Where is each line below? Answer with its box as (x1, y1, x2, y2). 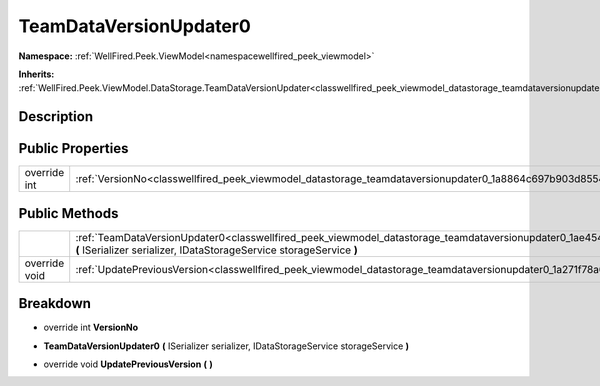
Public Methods (18, 205, 119, 222)
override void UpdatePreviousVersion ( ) (43, 358, 214, 370)
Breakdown (18, 295, 92, 312)
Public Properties (18, 140, 129, 157)
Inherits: (18, 68, 55, 80)
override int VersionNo (43, 321, 139, 334)
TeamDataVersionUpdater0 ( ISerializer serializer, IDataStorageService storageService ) (43, 340, 410, 352)
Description (18, 108, 94, 125)
